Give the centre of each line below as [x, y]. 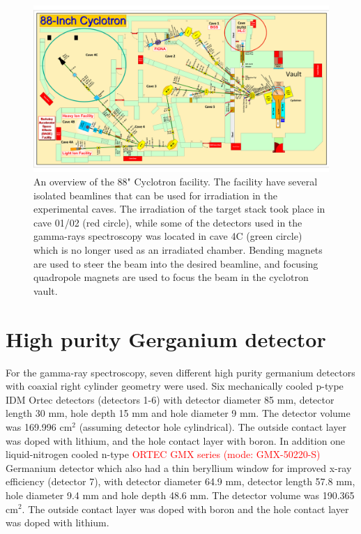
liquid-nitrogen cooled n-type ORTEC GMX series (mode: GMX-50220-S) [163, 454]
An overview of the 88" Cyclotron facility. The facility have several [176, 182]
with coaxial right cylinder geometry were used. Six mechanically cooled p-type [175, 386]
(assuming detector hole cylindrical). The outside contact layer [213, 426]
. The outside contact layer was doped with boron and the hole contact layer [185, 509]
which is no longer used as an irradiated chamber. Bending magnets [178, 250]
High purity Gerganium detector [166, 338]
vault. [46, 290]
